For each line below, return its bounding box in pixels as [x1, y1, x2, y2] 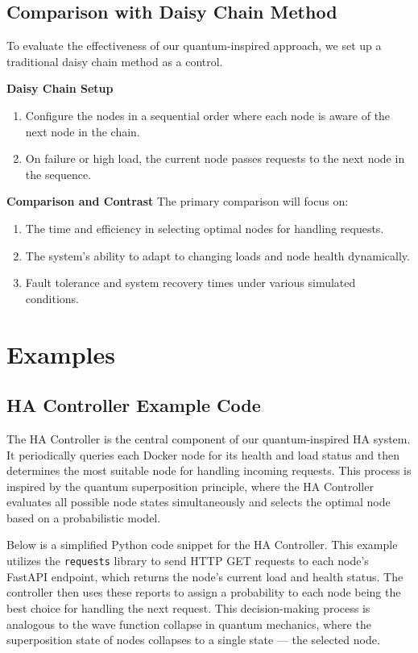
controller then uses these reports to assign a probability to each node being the [6, 584, 401, 601]
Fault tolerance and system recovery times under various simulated [25, 274, 356, 291]
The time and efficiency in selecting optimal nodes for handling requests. [25, 219, 384, 236]
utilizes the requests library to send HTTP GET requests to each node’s [6, 552, 369, 569]
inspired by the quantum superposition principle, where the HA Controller [6, 477, 374, 494]
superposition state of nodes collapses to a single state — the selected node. [6, 631, 380, 648]
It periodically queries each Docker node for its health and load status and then [6, 446, 399, 463]
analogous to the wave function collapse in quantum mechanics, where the [6, 615, 371, 632]
